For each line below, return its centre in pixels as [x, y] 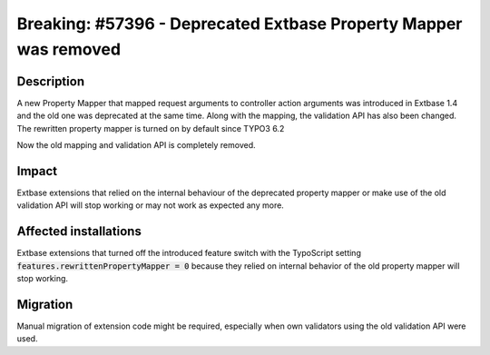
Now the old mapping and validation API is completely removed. [136, 145]
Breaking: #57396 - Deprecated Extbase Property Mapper [240, 24]
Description [51, 81]
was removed [69, 49]
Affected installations [79, 232]
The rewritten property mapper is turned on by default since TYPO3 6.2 [151, 128]
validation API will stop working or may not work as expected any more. [151, 205]
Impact [37, 171]
